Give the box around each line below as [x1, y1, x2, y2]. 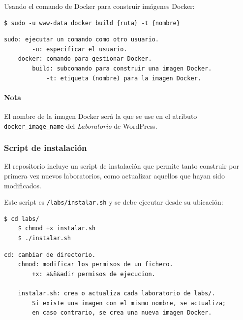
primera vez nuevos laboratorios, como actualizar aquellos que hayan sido [4, 171, 225, 181]
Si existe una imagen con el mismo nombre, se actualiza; [32, 299, 226, 307]
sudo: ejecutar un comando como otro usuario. [4, 36, 159, 43]
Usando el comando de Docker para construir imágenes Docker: [4, 1, 195, 11]
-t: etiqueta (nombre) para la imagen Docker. [46, 74, 201, 82]
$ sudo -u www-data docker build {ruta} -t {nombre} [4, 19, 180, 27]
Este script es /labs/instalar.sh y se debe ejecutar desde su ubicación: [4, 197, 223, 207]
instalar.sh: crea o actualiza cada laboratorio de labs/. [18, 290, 215, 297]
